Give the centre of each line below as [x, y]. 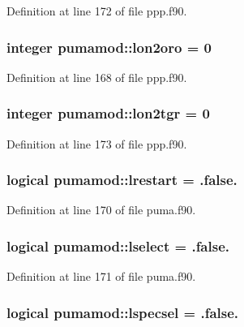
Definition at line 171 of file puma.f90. [101, 276]
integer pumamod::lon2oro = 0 [109, 47]
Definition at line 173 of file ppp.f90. [97, 143]
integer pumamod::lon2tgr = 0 [108, 113]
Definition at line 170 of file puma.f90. [101, 210]
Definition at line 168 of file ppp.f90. [97, 77]
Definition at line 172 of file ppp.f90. [97, 11]
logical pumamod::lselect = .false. [118, 245]
